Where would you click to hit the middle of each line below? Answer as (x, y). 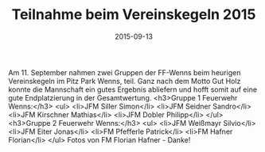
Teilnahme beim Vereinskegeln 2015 (134, 15)
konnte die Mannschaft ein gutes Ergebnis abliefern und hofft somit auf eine (132, 89)
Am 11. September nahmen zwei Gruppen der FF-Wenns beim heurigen (125, 72)
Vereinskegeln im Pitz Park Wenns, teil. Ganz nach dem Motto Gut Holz (125, 81)
